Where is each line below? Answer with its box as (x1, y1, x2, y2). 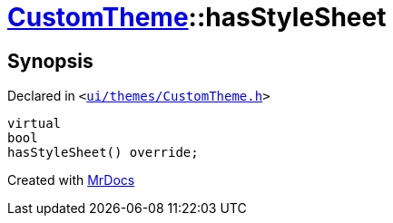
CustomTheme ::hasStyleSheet (7, 2, 387, 33)
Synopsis (7, 49, 93, 73)
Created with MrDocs (7, 172, 135, 189)
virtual (7, 116, 62, 131)
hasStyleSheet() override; (7, 145, 199, 160)
